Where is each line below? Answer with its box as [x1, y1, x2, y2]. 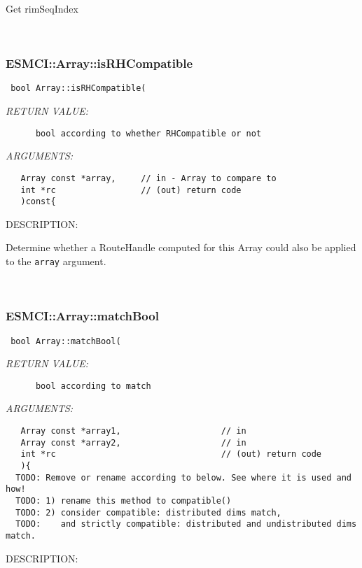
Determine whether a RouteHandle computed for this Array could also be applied [6, 240, 356, 255]
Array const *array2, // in [20, 437, 246, 448]
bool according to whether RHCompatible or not [35, 128, 262, 139]
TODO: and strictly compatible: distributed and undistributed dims [15, 519, 357, 530]
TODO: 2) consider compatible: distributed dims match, [15, 507, 281, 518]
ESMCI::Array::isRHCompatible [6, 55, 193, 72]
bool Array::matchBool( [11, 336, 121, 346]
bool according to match [35, 381, 151, 391]
